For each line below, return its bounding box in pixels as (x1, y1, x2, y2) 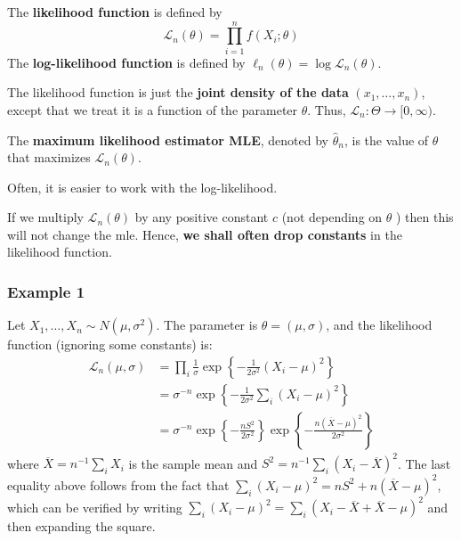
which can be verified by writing (7, 497, 182, 516)
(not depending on (281, 208, 383, 226)
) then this (395, 208, 454, 226)
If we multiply (7, 208, 84, 226)
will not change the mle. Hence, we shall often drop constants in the (7, 225, 402, 243)
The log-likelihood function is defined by (7, 53, 246, 71)
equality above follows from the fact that (7, 475, 230, 494)
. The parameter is (156, 316, 258, 334)
